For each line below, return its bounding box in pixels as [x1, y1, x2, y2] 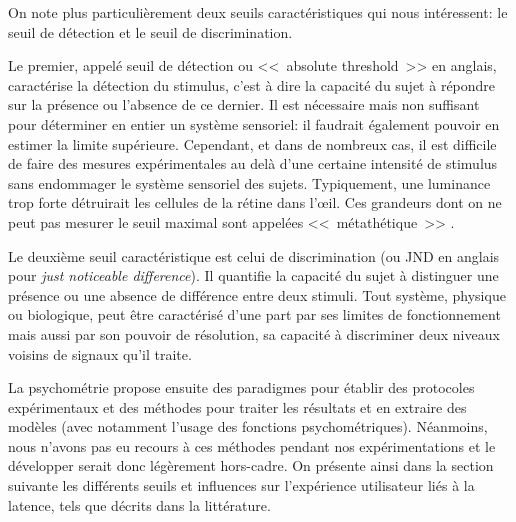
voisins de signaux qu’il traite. [8, 343, 192, 364]
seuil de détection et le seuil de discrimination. [8, 21, 293, 42]
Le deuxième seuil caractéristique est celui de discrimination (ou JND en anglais [8, 245, 500, 266]
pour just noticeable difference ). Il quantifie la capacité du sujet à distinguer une [8, 265, 499, 286]
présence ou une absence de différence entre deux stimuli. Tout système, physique [8, 284, 506, 305]
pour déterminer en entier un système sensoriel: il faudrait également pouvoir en [8, 113, 500, 134]
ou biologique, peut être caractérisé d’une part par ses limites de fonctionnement [8, 304, 501, 325]
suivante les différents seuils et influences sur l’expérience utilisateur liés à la [8, 475, 475, 496]
